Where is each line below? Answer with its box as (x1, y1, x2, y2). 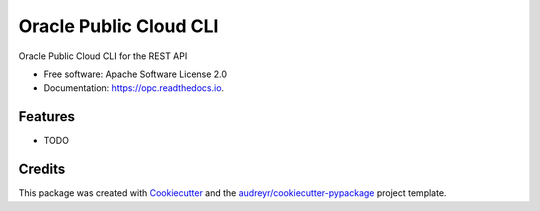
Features (18, 108, 75, 125)
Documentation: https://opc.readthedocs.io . (43, 82, 225, 94)
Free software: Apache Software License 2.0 (43, 68, 228, 80)
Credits (18, 161, 66, 178)
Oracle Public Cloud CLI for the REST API (18, 50, 188, 62)
